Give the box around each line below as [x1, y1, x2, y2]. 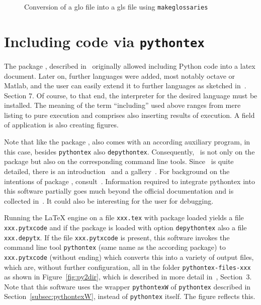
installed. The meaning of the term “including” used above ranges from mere [4, 100, 241, 110]
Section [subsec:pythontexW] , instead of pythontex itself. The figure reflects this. [4, 291, 255, 301]
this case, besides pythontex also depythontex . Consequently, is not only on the [4, 146, 255, 157]
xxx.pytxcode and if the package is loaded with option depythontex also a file [4, 222, 247, 232]
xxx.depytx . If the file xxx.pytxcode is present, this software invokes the [4, 232, 230, 242]
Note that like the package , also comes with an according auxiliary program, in [4, 136, 250, 147]
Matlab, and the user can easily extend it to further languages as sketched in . [4, 80, 246, 91]
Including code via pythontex [4, 31, 205, 51]
